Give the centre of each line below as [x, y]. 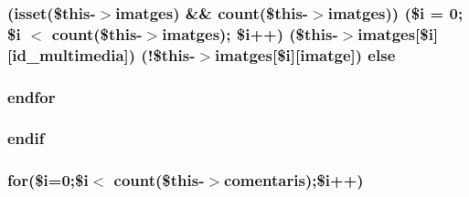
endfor [32, 96]
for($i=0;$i [48, 180]
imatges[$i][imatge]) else [305, 54]
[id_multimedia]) [72, 54]
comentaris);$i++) [294, 180]
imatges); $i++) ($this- [250, 33]
